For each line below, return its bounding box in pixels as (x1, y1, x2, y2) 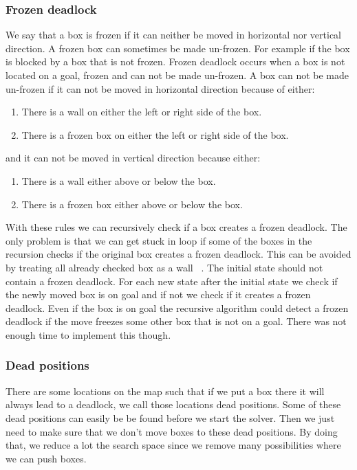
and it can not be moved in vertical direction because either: (6, 150, 261, 165)
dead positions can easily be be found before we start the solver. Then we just (6, 410, 335, 425)
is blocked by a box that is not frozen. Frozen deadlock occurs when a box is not (6, 54, 345, 69)
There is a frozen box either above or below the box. (21, 197, 243, 211)
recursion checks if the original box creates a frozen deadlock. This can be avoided (6, 247, 351, 261)
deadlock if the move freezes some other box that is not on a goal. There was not (6, 314, 347, 328)
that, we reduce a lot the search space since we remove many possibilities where (6, 438, 341, 452)
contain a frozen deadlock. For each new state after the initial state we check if (6, 273, 338, 288)
